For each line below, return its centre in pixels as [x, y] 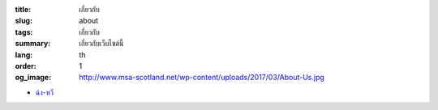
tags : [24, 32]
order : [26, 66]
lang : [24, 55]
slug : [24, 21]
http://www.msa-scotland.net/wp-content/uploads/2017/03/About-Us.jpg [202, 78]
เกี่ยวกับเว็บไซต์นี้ [101, 44]
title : [23, 9]
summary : [33, 44]
